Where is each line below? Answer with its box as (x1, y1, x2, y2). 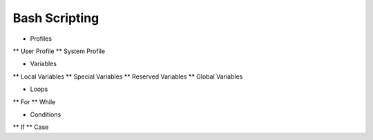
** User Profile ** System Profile (12, 47, 106, 55)
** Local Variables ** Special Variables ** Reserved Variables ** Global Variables (12, 72, 243, 81)
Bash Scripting (12, 10, 99, 26)
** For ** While (12, 97, 56, 106)
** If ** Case (12, 123, 49, 131)
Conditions (30, 110, 61, 119)
